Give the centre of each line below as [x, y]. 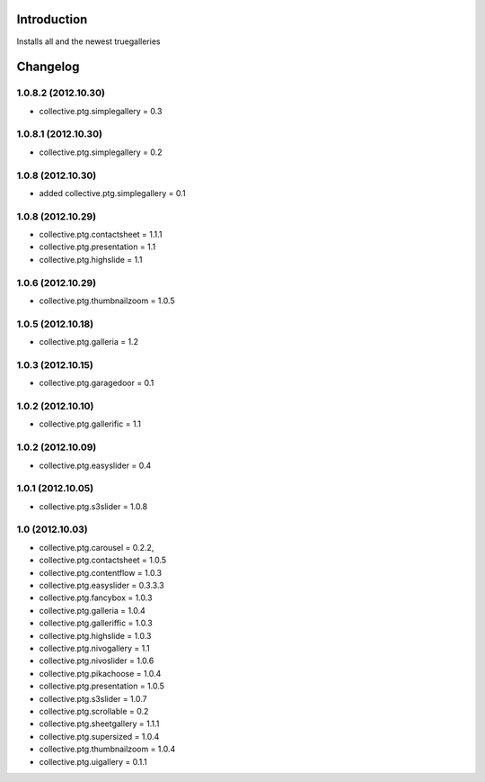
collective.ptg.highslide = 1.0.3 [95, 635]
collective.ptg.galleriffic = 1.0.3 [96, 623]
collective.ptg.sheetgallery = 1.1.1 [99, 724]
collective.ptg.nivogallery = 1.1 [94, 648]
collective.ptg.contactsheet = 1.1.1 [101, 235]
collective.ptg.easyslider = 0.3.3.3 [102, 586]
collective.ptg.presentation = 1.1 [97, 247]
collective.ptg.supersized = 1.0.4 [99, 736]
